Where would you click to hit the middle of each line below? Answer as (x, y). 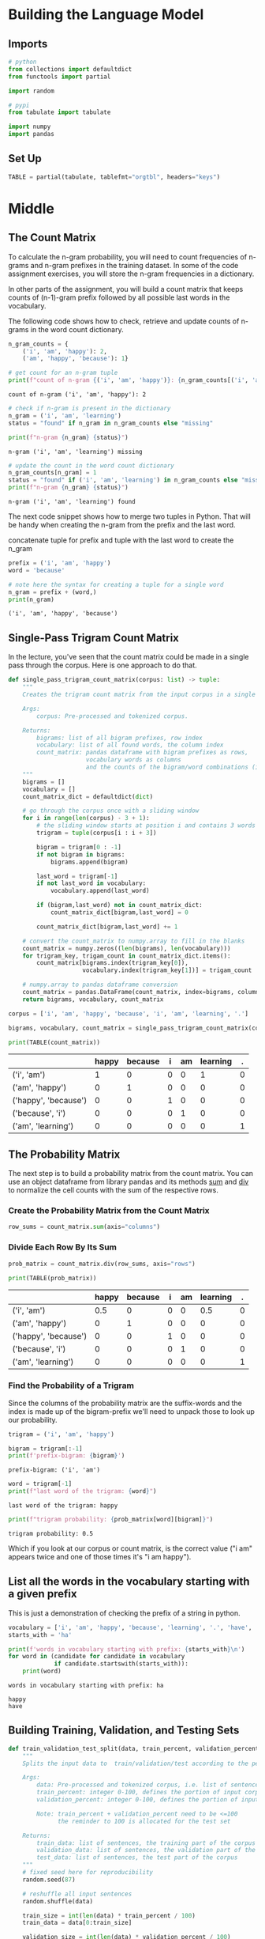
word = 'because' (37, 570)
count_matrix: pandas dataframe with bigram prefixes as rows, (142, 753)
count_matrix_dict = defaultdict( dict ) (88, 796)
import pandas (32, 134)
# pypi (19, 105)
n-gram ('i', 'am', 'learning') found (72, 502)
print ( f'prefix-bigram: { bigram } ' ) (67, 1456)
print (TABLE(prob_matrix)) (52, 1278)
